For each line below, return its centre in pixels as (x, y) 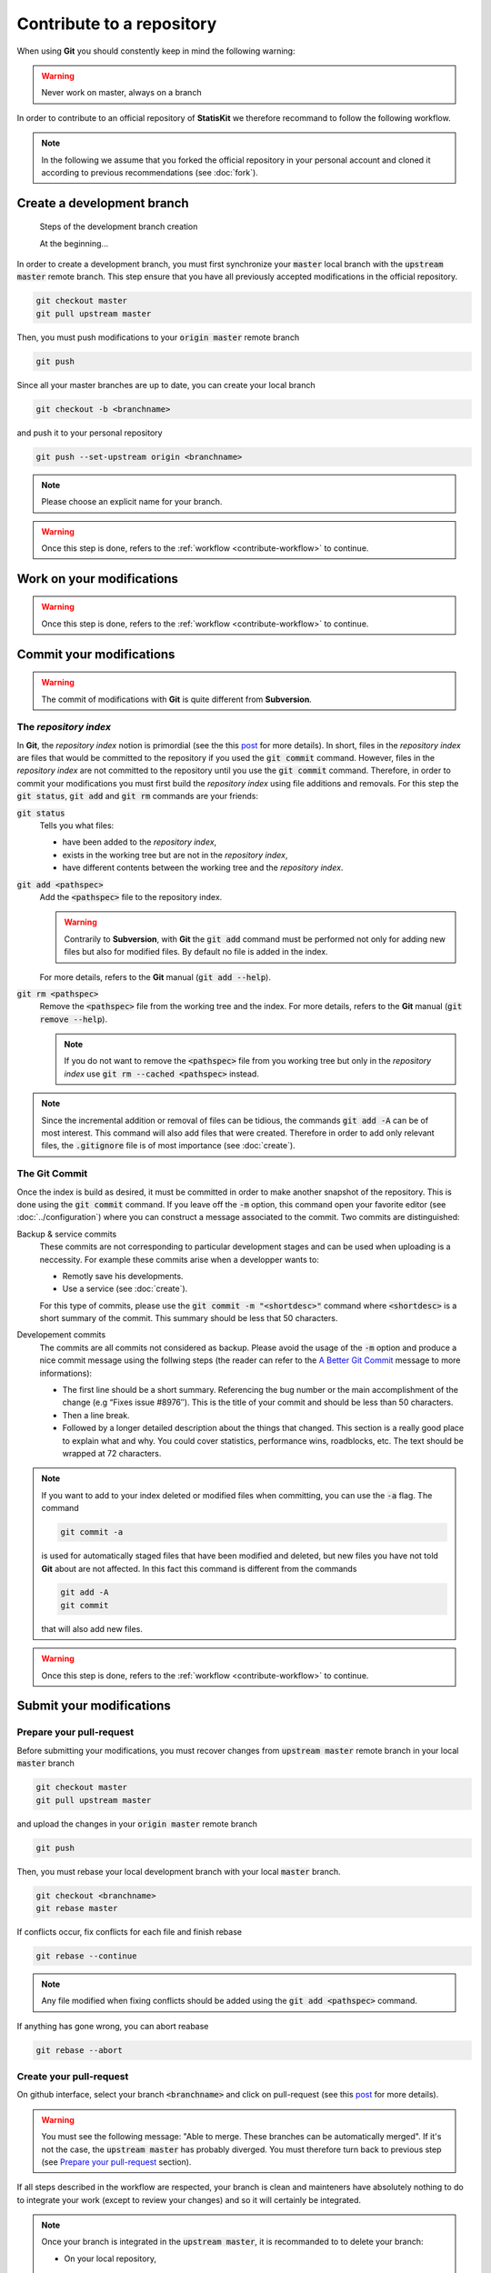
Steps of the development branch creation (119, 226)
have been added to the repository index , (140, 842)
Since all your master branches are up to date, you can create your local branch (166, 385)
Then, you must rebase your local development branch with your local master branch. (179, 1871)
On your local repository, (110, 2258)
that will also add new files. (92, 1628)
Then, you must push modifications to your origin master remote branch (158, 337)
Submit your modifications (94, 1706)
